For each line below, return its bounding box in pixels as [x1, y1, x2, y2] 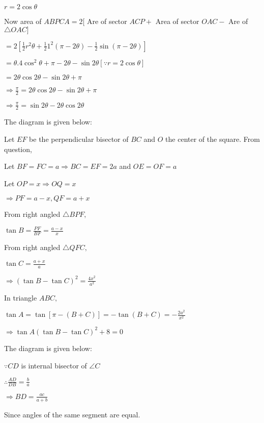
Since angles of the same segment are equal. [4, 409, 140, 419]
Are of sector [87, 16, 127, 26]
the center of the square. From [165, 133, 260, 144]
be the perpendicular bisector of [29, 133, 129, 144]
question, [4, 143, 32, 154]
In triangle [4, 292, 37, 303]
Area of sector [155, 16, 199, 26]
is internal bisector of [21, 360, 87, 370]
